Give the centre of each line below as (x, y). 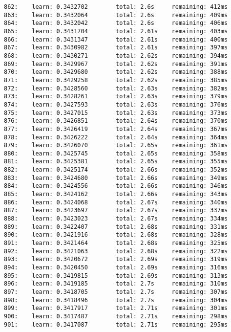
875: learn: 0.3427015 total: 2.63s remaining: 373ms (116, 113)
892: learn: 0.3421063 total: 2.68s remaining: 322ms (116, 251)
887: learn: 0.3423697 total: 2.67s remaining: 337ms (116, 210)
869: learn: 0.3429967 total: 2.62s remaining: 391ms (116, 64)
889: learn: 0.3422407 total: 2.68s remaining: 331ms (116, 227)
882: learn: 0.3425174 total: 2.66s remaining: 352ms (116, 170)
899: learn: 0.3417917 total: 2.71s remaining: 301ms (116, 308)
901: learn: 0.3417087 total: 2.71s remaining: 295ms (116, 324)
